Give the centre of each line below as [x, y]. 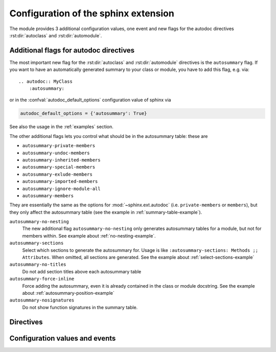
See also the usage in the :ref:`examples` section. [61, 127]
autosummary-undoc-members [56, 153]
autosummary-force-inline [42, 279]
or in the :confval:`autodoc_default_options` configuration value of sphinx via [90, 100]
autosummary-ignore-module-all [61, 189]
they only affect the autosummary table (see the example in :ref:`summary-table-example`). [106, 212]
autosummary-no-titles [38, 265]
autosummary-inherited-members [61, 160]
